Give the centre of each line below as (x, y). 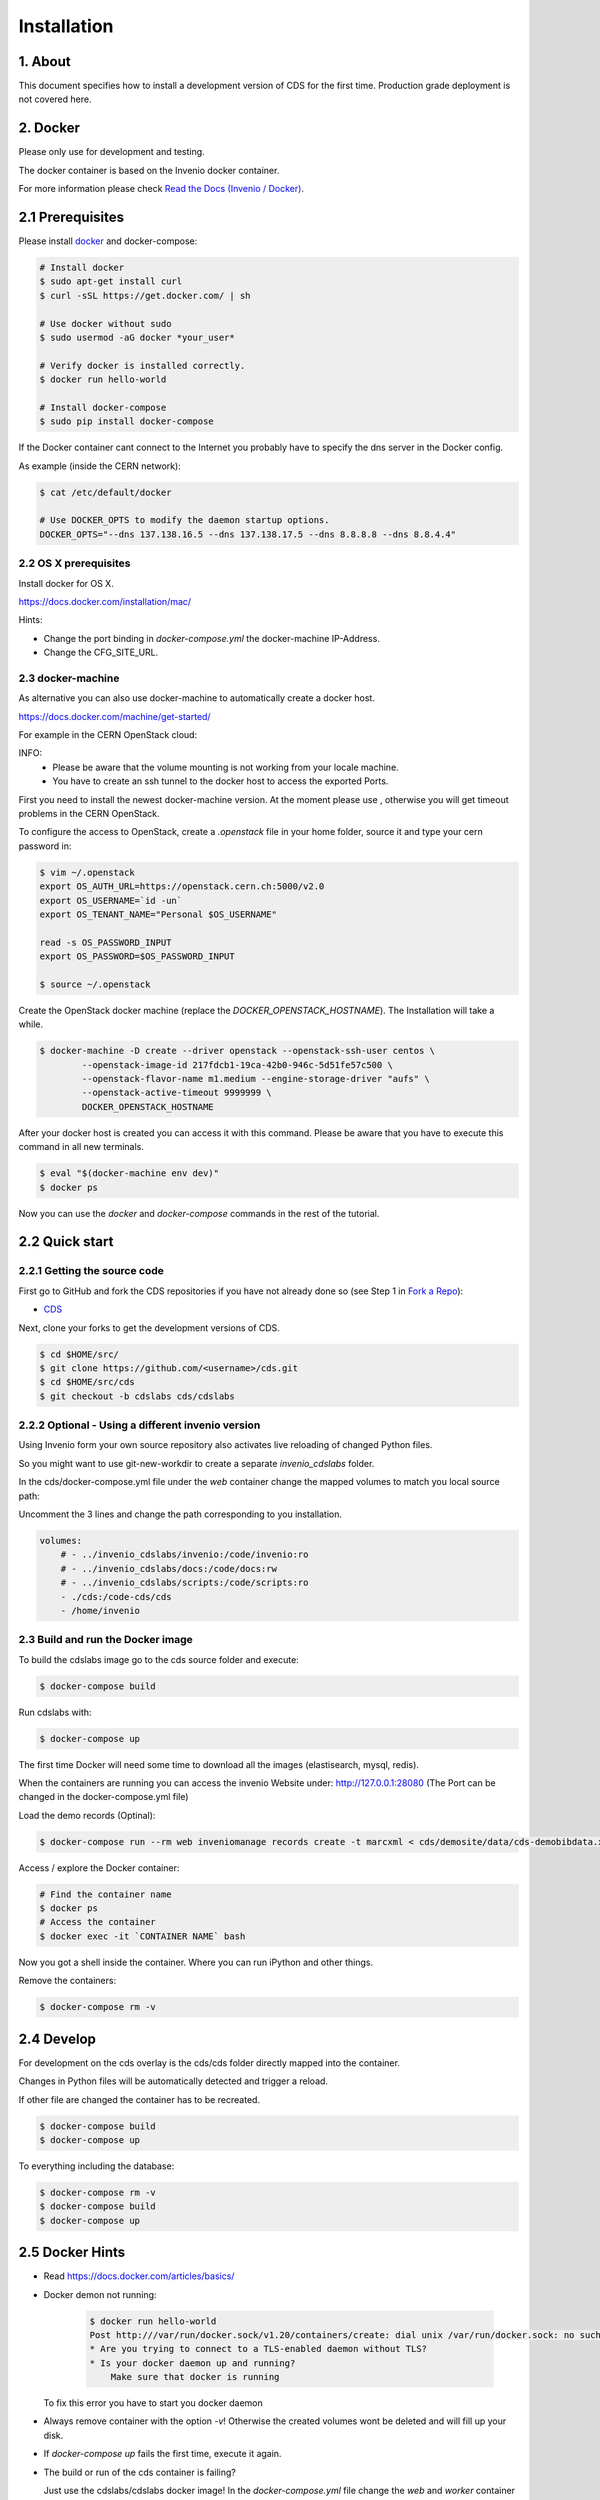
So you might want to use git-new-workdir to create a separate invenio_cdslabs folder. (196, 1463)
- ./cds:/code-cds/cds (116, 1596)
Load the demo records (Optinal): (87, 1815)
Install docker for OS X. (66, 583)
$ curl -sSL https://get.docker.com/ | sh (145, 295)
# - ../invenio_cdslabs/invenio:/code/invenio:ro (184, 1554)
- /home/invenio (100, 1610)
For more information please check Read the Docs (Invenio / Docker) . (161, 189)
